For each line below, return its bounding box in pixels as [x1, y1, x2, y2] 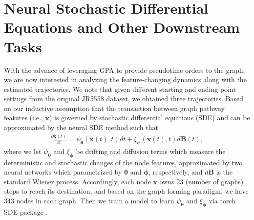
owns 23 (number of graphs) [159, 176, 244, 186]
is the [216, 167, 233, 177]
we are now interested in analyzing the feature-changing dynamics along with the [4, 74, 247, 85]
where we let [4, 146, 42, 156]
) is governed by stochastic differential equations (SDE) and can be [49, 112, 250, 123]
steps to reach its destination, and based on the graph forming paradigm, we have [4, 186, 249, 196]
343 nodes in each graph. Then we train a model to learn [4, 196, 174, 206]
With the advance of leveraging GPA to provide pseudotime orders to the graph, [4, 65, 245, 75]
